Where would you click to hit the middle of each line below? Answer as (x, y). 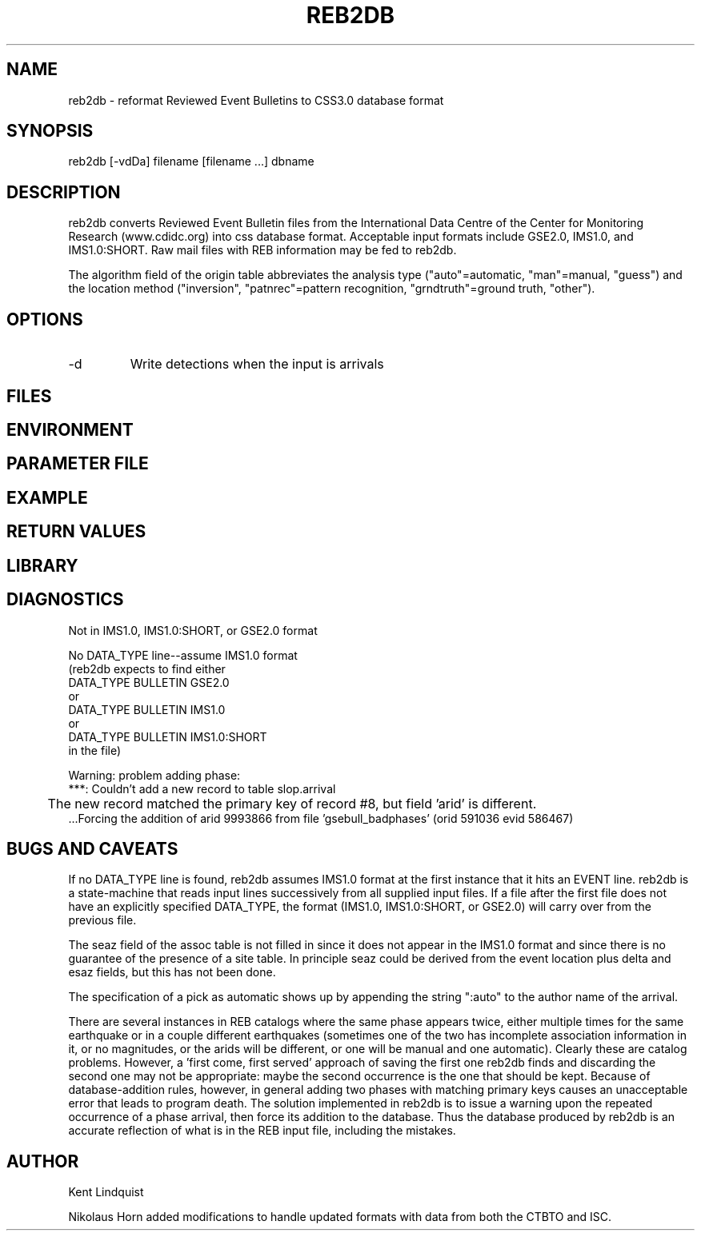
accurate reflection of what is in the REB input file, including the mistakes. (262, 1131)
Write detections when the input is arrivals (257, 364)
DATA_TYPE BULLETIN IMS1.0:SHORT (168, 736)
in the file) (95, 750)
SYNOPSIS (50, 131)
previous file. (102, 920)
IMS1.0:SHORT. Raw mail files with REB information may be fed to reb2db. (262, 250)
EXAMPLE (47, 497)
